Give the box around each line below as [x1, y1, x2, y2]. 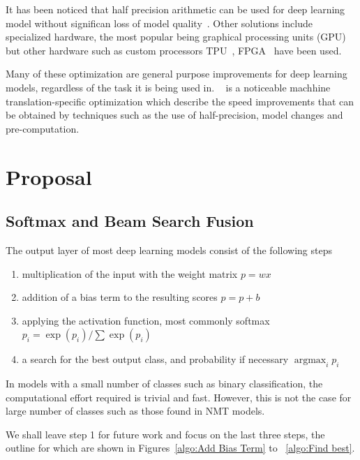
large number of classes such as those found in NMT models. [6, 403, 265, 418]
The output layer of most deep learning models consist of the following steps [6, 242, 332, 257]
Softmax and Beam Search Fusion [6, 210, 254, 232]
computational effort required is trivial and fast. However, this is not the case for [6, 389, 352, 404]
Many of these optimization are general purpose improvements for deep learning [6, 66, 347, 81]
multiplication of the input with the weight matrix [22, 266, 238, 281]
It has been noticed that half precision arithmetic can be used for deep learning [6, 2, 345, 16]
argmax [294, 355, 327, 366]
